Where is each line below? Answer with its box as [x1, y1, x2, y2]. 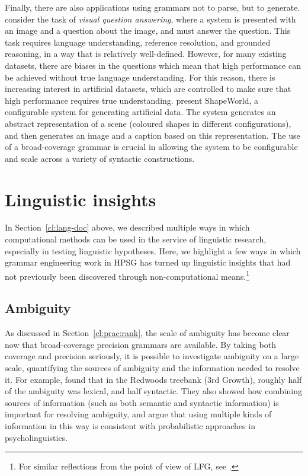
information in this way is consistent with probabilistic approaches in [5, 420, 255, 432]
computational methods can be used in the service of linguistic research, [5, 233, 267, 245]
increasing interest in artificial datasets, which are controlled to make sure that [5, 82, 291, 95]
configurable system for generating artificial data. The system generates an [5, 106, 276, 118]
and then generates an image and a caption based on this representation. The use [5, 129, 300, 141]
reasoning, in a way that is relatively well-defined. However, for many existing [5, 47, 287, 60]
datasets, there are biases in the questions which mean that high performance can [5, 59, 301, 71]
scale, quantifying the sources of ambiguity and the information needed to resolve [5, 362, 300, 374]
